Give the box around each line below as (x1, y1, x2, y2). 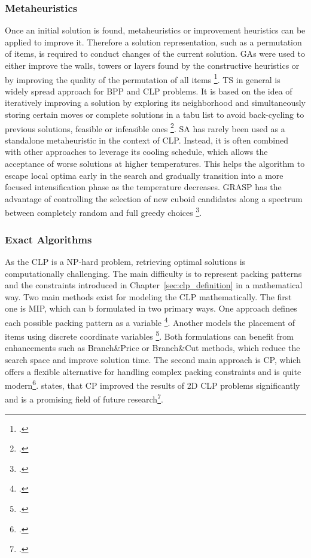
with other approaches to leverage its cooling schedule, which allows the (5, 145, 268, 158)
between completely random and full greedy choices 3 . (5, 205, 202, 219)
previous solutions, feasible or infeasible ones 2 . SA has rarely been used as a (5, 120, 285, 135)
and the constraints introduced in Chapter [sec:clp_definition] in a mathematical (5, 279, 303, 291)
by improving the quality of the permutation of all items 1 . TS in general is (5, 71, 280, 86)
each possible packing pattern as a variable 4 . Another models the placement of (5, 314, 295, 328)
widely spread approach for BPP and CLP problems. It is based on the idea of (5, 84, 292, 97)
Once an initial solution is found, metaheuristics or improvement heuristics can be (5, 24, 306, 36)
